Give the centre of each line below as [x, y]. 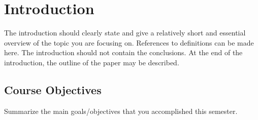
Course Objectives [53, 89]
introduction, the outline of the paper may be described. [92, 62]
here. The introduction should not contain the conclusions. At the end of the [123, 52]
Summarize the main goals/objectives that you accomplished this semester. [121, 111]
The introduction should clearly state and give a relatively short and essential [125, 33]
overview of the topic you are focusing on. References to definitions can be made [129, 42]
